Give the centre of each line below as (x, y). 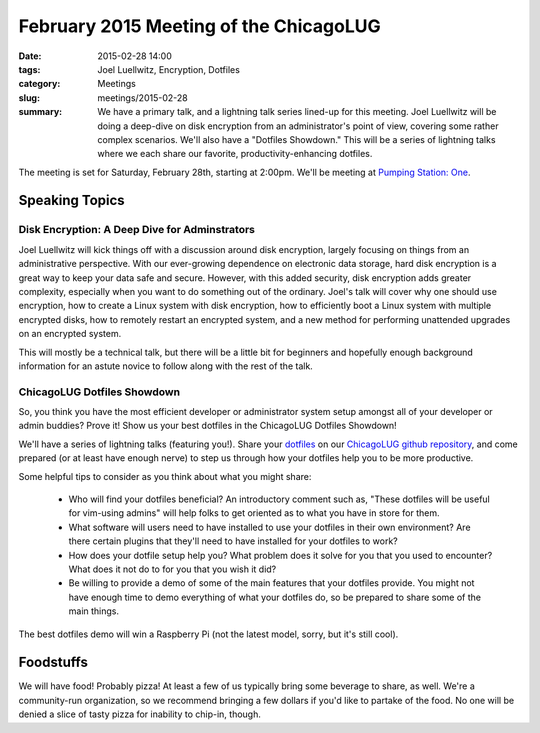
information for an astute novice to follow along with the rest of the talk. (166, 366)
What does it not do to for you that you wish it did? (172, 569)
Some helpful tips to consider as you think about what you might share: (165, 476)
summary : (40, 112)
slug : (29, 97)
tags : (29, 69)
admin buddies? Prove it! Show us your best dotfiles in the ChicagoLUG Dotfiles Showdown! (207, 426)
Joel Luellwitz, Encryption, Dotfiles (168, 69)
